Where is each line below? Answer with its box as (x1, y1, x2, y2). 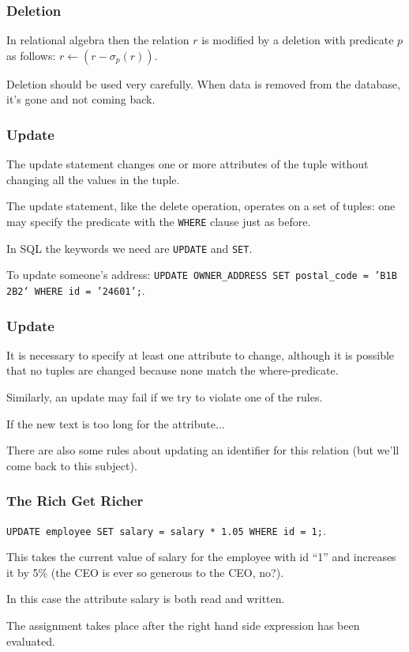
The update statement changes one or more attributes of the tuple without (6, 156, 369, 172)
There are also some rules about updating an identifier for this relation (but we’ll (6, 442, 400, 458)
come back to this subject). (6, 457, 137, 473)
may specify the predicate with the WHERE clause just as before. (6, 213, 311, 229)
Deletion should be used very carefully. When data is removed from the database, (6, 75, 400, 92)
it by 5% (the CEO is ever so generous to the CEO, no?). (6, 563, 284, 580)
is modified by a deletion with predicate (201, 32, 394, 48)
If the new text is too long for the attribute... (6, 415, 225, 432)
